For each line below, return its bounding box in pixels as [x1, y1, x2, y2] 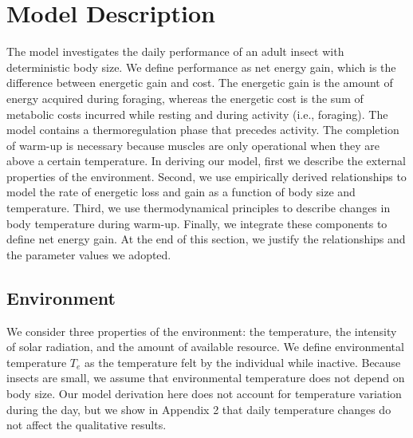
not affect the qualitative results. [6, 416, 167, 433]
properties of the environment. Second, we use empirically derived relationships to [6, 168, 407, 184]
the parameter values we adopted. [6, 246, 171, 262]
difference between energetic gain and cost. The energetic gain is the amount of [6, 74, 393, 91]
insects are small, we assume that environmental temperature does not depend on [6, 369, 405, 386]
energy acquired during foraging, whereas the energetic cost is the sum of [6, 89, 364, 106]
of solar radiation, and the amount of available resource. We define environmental [6, 338, 404, 355]
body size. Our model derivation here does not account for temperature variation [6, 385, 402, 402]
